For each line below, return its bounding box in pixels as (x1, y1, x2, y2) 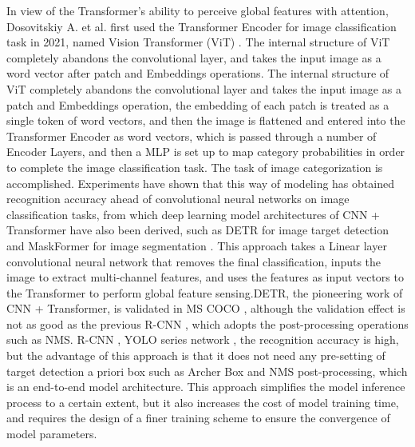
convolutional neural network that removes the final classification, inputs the (6, 253, 381, 269)
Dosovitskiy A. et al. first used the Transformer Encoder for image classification (6, 18, 397, 34)
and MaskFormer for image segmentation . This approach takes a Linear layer (6, 237, 387, 253)
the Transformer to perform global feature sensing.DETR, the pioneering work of (6, 284, 403, 301)
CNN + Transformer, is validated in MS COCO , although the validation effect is (6, 300, 405, 317)
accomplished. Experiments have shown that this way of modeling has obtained (6, 174, 394, 191)
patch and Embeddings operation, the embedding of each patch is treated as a (6, 96, 389, 113)
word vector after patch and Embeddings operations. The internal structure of (6, 65, 389, 82)
